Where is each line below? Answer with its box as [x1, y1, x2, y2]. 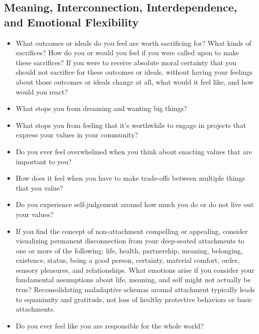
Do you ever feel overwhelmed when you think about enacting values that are [15, 146, 252, 156]
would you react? [15, 86, 68, 97]
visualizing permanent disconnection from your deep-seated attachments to [15, 235, 245, 246]
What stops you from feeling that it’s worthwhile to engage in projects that [15, 119, 246, 130]
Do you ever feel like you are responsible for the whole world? [15, 320, 204, 331]
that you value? [15, 182, 63, 193]
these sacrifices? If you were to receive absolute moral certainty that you [15, 57, 237, 67]
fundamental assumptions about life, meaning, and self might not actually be [15, 274, 251, 285]
